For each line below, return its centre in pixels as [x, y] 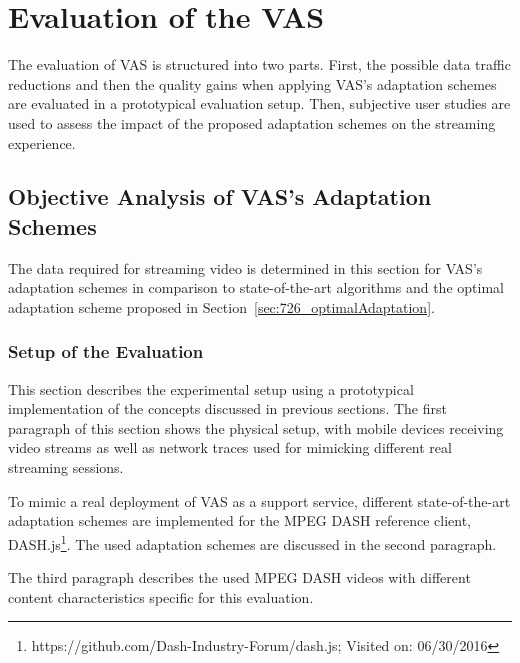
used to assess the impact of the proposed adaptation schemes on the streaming [252, 122]
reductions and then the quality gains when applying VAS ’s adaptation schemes [252, 83]
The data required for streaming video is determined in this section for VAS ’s [245, 267]
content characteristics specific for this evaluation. [161, 596]
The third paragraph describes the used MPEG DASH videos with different [239, 577]
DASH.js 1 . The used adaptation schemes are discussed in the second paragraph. [252, 542]
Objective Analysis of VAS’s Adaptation [220, 196]
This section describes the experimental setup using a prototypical [211, 388]
